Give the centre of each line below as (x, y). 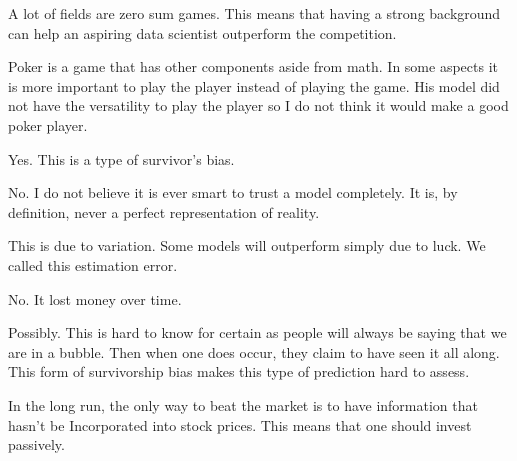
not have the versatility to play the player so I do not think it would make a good (258, 105)
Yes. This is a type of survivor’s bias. (121, 158)
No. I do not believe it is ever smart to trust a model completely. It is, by (233, 192)
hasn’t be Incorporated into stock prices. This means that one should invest (240, 424)
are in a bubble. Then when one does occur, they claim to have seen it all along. (254, 351)
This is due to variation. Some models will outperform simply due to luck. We (247, 245)
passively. (36, 444)
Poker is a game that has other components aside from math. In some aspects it (253, 66)
